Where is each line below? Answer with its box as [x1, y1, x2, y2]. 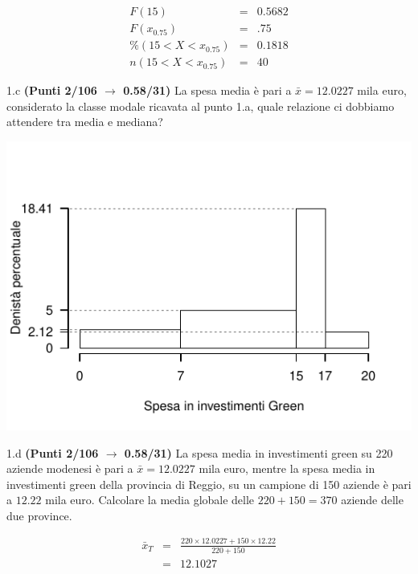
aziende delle [341, 491, 404, 508]
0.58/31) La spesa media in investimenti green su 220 [124, 444, 393, 461]
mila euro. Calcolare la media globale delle [45, 491, 255, 508]
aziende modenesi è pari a [6, 460, 133, 477]
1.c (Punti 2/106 [6, 82, 97, 99]
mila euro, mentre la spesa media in [199, 460, 375, 477]
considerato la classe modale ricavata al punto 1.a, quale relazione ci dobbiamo [6, 97, 395, 114]
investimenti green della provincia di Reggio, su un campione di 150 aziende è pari [6, 475, 412, 492]
